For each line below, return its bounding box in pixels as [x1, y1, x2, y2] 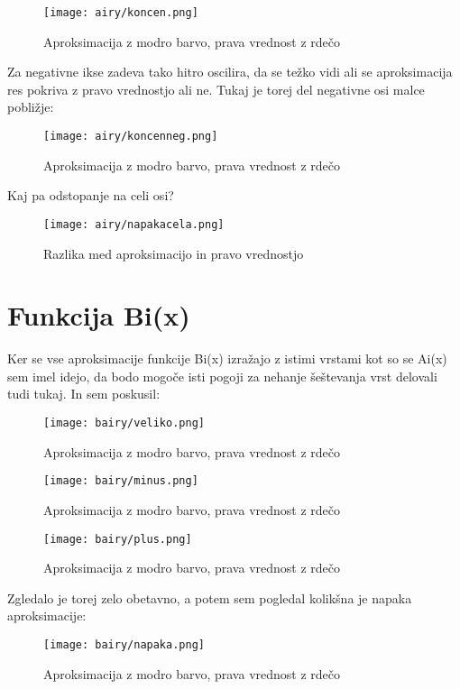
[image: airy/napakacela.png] [43, 217, 225, 231]
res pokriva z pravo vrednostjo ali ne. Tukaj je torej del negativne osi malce [7, 79, 425, 98]
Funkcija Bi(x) [7, 297, 190, 334]
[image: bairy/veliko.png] [43, 417, 205, 430]
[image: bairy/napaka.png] [43, 638, 205, 651]
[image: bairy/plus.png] [43, 532, 192, 546]
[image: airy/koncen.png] [43, 6, 198, 19]
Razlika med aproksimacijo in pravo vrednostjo [43, 243, 304, 262]
